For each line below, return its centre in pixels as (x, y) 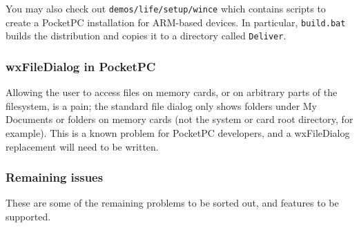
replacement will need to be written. (82, 146)
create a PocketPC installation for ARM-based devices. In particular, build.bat (176, 22)
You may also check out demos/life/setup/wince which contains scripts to (166, 8)
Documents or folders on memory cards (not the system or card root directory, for (179, 119)
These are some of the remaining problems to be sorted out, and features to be (172, 203)
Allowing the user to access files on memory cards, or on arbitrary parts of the (172, 92)
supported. (28, 216)
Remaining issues (55, 177)
